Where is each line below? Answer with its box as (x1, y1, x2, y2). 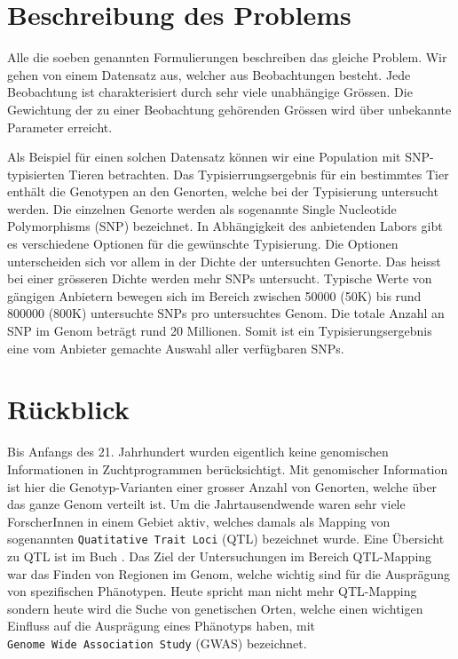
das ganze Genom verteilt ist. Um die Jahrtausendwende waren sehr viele (7, 495, 406, 513)
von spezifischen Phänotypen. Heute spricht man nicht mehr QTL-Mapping (7, 582, 417, 600)
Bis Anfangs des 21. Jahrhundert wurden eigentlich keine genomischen (7, 442, 389, 461)
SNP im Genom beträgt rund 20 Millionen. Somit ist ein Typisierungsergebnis (7, 322, 432, 340)
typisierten (7, 164, 65, 183)
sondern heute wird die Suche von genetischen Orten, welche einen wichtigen (7, 599, 423, 617)
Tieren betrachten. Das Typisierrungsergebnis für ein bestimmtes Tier (68, 164, 449, 183)
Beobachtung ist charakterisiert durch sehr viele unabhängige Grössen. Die (7, 83, 413, 101)
